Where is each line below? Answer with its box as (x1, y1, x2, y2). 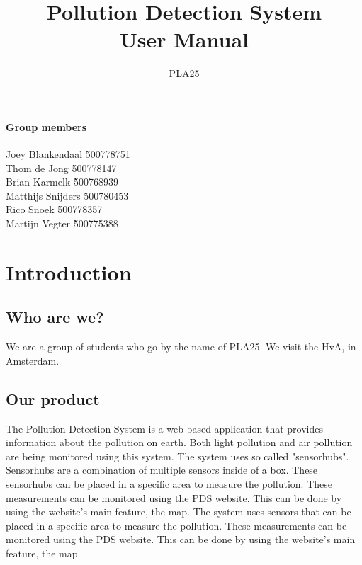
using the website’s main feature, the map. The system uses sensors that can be (6, 504, 351, 519)
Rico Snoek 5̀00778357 (6, 202, 103, 217)
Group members (6, 119, 87, 134)
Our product (6, 387, 100, 409)
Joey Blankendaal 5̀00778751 (6, 147, 130, 161)
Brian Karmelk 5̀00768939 (6, 174, 118, 189)
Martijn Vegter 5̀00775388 (6, 216, 118, 231)
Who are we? (6, 306, 104, 328)
